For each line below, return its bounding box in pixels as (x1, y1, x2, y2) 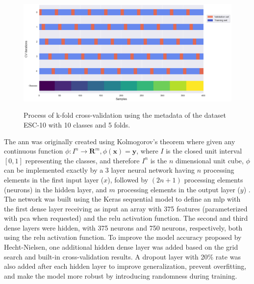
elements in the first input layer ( (4, 174, 104, 184)
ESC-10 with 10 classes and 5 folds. (24, 119, 130, 129)
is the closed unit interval (166, 146, 242, 156)
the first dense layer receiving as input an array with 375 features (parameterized (4, 203, 248, 213)
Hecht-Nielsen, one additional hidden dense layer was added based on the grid (4, 242, 238, 252)
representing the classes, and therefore (25, 155, 140, 165)
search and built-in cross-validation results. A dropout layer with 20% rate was (4, 251, 241, 261)
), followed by (107, 174, 149, 184)
